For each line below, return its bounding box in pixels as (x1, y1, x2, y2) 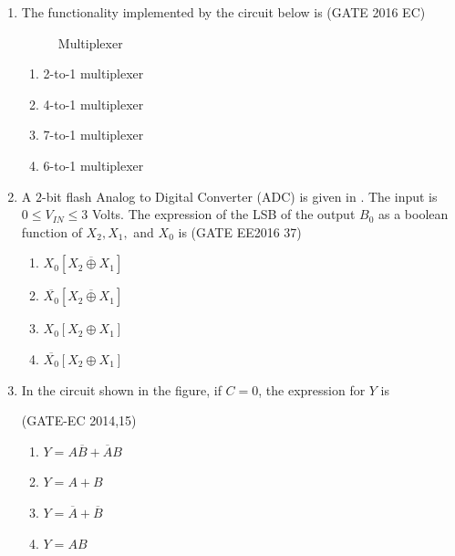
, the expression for (258, 380, 366, 399)
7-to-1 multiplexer (43, 125, 144, 144)
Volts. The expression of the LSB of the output (91, 205, 356, 224)
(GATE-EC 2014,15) (21, 411, 137, 430)
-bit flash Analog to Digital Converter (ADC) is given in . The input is (41, 186, 438, 205)
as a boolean (378, 205, 449, 224)
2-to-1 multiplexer (43, 64, 144, 83)
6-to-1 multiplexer (43, 155, 144, 174)
